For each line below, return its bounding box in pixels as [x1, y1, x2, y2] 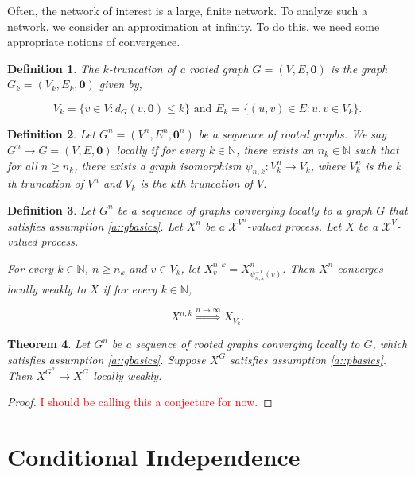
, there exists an [236, 141, 314, 157]
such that [355, 141, 399, 157]
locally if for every [116, 141, 205, 157]
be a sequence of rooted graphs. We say [198, 125, 387, 142]
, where [310, 157, 346, 173]
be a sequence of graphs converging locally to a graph [117, 201, 373, 218]
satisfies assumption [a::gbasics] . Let [7, 217, 183, 234]
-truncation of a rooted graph [108, 60, 249, 76]
